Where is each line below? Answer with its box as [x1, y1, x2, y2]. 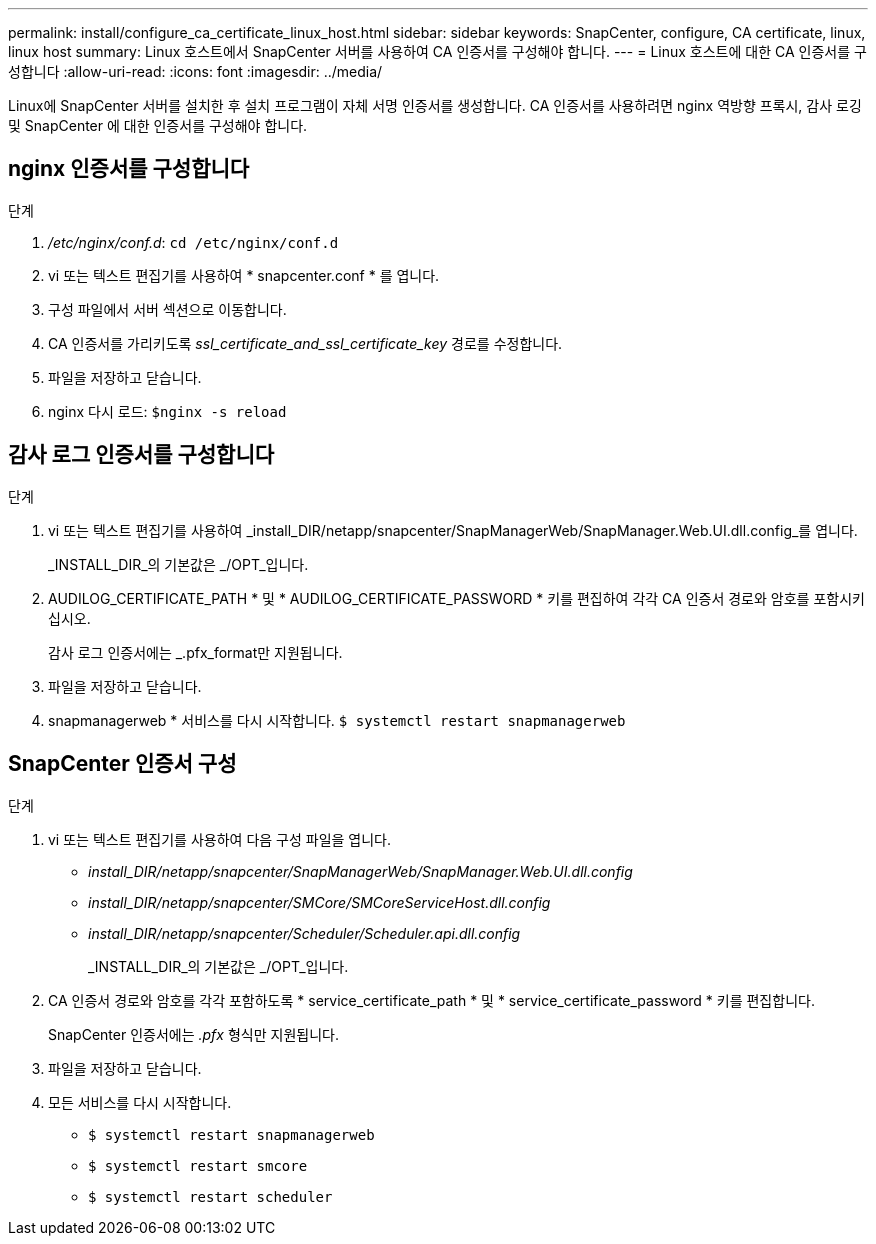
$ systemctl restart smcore [88, 1157, 308, 1174]
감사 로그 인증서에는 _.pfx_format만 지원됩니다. [48, 643, 343, 661]
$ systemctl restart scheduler [88, 1188, 333, 1205]
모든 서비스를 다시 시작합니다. [48, 1093, 232, 1111]
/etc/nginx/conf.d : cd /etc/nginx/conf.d [48, 233, 339, 251]
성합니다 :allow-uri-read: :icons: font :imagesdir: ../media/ [8, 63, 383, 80]
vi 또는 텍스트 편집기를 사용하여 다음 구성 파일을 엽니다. [48, 830, 392, 848]
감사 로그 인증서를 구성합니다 [8, 442, 275, 468]
